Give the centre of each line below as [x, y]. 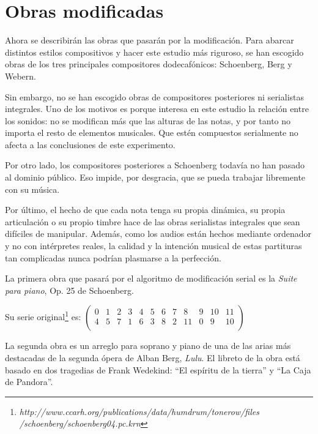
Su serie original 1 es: [43, 316]
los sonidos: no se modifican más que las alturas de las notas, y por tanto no [148, 120]
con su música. [32, 189]
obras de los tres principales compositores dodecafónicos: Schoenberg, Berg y [149, 64]
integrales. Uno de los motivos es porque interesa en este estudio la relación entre [157, 109]
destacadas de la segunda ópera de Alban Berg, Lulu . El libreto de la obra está [153, 357]
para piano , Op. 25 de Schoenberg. [69, 290]
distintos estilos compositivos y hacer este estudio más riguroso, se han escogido [154, 52]
